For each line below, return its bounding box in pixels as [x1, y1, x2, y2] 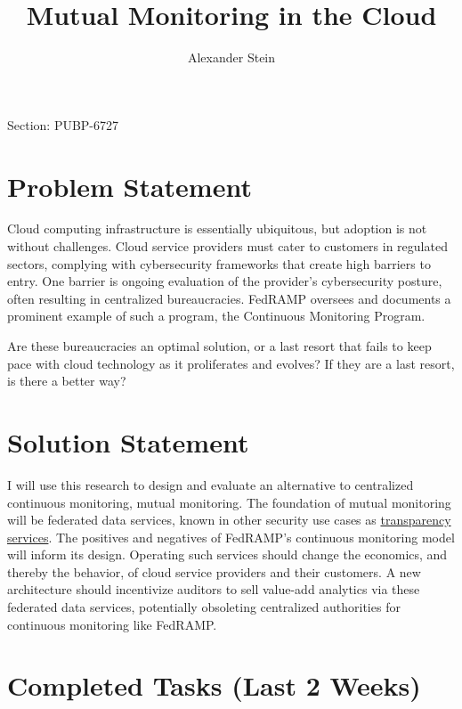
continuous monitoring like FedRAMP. [7, 615, 217, 633]
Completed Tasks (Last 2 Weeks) [7, 667, 421, 704]
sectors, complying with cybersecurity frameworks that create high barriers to [7, 254, 431, 273]
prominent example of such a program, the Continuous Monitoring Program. [7, 306, 426, 325]
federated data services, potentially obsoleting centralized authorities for [7, 598, 401, 616]
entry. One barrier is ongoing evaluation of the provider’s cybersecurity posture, [7, 272, 442, 290]
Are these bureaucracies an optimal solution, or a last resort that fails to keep [7, 337, 432, 354]
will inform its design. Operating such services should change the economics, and [7, 545, 448, 564]
